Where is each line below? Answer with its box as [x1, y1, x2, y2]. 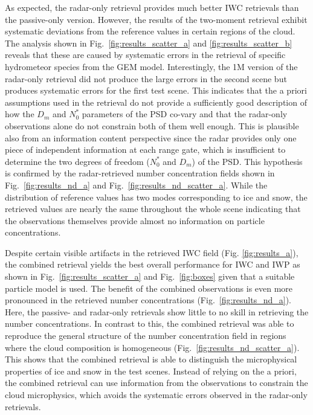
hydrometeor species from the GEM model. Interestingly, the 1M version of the [5, 60, 298, 72]
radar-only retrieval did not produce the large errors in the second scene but [5, 72, 287, 85]
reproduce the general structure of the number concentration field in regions [5, 329, 286, 342]
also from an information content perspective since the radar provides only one [5, 131, 297, 144]
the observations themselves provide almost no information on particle [5, 214, 265, 227]
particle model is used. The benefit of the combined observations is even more [5, 281, 293, 294]
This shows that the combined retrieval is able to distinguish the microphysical [5, 353, 297, 365]
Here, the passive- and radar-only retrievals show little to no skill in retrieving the [5, 305, 309, 318]
